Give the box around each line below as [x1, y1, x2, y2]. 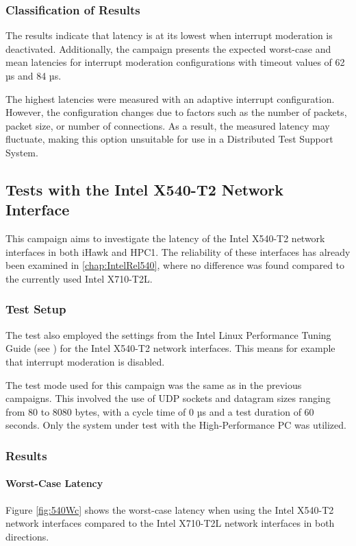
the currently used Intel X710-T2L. [5, 271, 153, 285]
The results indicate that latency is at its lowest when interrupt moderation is [5, 28, 333, 43]
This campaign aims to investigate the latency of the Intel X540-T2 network [5, 231, 325, 246]
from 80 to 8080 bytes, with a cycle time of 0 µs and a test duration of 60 [5, 404, 314, 418]
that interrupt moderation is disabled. [5, 354, 165, 368]
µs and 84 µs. [5, 69, 62, 82]
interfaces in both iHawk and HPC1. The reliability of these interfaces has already [5, 244, 351, 259]
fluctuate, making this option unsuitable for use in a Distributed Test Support [5, 132, 333, 146]
